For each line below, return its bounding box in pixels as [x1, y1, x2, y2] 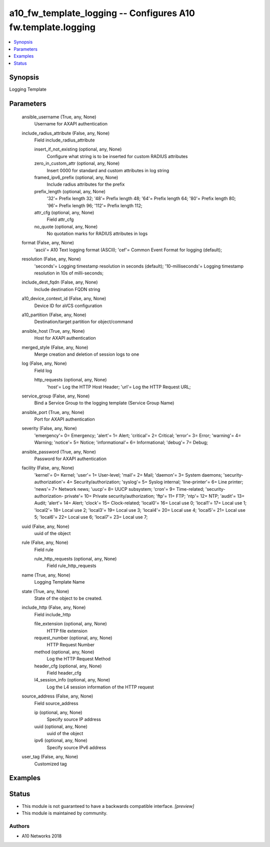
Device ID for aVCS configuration [34, 303, 102, 309]
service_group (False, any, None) [21, 393, 90, 399]
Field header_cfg [46, 670, 81, 676]
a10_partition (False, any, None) [21, 312, 86, 318]
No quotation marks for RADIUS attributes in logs [46, 231, 148, 237]
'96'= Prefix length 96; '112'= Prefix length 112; [46, 202, 142, 208]
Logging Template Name [34, 579, 85, 585]
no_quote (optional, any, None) [34, 223, 98, 229]
